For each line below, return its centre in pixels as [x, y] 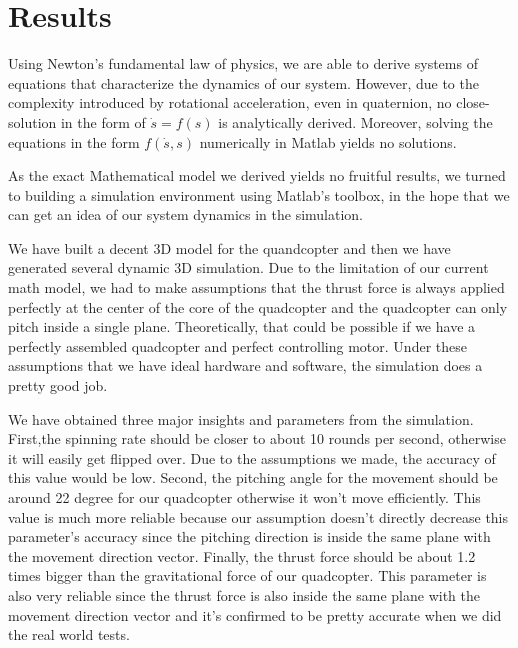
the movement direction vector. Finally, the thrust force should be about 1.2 [242, 555]
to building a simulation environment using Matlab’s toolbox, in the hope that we [259, 194]
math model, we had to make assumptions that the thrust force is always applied [256, 287]
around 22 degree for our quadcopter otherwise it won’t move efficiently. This [244, 497]
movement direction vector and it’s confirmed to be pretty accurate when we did [255, 614]
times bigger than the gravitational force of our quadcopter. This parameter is [247, 575]
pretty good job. [58, 385]
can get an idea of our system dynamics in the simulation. [185, 214]
